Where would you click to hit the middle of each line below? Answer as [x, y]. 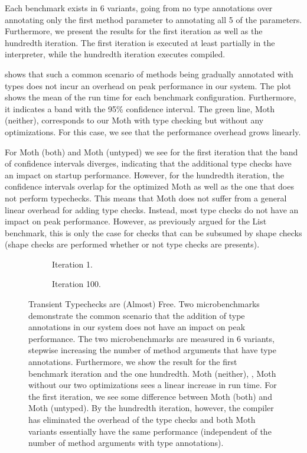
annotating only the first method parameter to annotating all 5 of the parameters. [153, 19]
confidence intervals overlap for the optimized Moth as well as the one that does [149, 186]
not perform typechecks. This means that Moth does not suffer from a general [146, 198]
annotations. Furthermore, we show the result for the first [133, 362]
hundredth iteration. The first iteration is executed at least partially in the [140, 42]
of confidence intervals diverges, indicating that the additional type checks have [148, 163]
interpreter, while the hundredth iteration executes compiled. [115, 54]
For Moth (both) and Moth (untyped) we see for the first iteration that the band [151, 151]
